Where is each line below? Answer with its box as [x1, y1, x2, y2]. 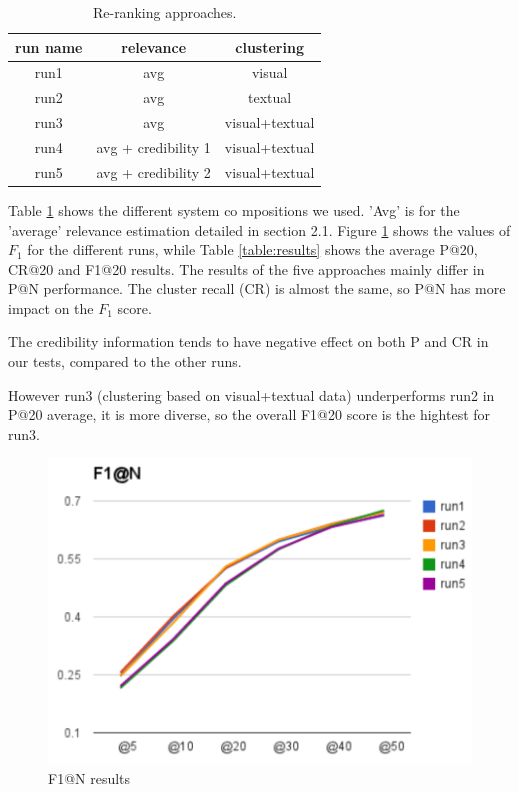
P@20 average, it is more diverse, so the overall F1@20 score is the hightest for [8, 404, 491, 425]
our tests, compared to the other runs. [8, 351, 242, 372]
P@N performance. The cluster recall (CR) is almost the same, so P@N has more [8, 278, 506, 299]
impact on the [8, 297, 94, 318]
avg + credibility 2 [96, 161, 211, 182]
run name [15, 36, 83, 57]
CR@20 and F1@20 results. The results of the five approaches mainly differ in [8, 258, 485, 279]
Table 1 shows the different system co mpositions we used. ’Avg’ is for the [8, 199, 460, 220]
